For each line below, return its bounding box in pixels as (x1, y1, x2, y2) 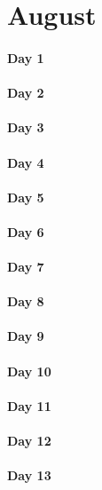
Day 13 (7, 466, 51, 485)
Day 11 (7, 396, 51, 415)
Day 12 (7, 431, 51, 450)
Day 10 (7, 361, 51, 380)
